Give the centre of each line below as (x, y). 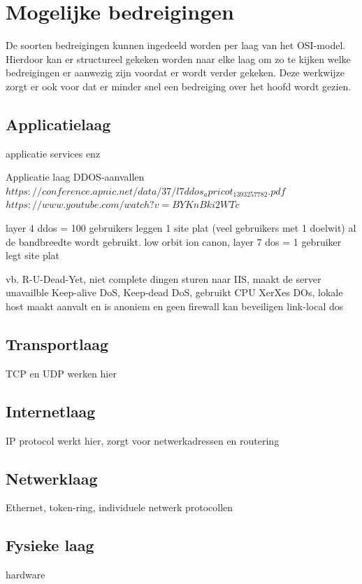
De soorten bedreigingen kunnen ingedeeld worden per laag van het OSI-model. (176, 45)
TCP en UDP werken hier (61, 373)
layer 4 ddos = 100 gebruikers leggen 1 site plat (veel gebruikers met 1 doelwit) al (181, 228)
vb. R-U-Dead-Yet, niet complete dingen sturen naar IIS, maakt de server (164, 278)
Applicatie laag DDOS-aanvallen (75, 177)
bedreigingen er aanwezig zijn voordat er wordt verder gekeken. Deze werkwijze (175, 72)
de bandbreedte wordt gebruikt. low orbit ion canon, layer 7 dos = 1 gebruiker (174, 241)
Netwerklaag (52, 478)
